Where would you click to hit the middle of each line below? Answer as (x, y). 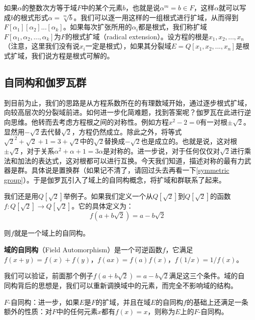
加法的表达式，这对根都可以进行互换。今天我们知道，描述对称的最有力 (131, 160)
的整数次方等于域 (49, 7)
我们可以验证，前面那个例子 (49, 276)
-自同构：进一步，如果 (44, 302)
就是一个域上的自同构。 (52, 233)
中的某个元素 (102, 7)
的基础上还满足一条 (217, 302)
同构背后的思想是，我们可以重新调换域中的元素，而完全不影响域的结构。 (121, 285)
